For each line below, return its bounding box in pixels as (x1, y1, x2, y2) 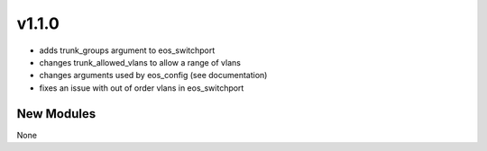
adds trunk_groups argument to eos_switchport (39, 45, 216, 56)
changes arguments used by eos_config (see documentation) (39, 70, 268, 81)
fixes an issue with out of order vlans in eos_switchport (39, 82, 244, 93)
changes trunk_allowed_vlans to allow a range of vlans (39, 57, 241, 67)
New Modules (16, 106, 96, 121)
